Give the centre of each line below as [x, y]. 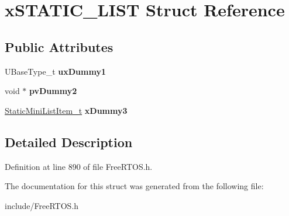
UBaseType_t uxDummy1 [55, 71]
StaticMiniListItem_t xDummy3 [66, 110]
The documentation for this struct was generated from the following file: [134, 186]
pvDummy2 [53, 91]
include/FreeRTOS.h [42, 205]
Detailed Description [69, 142]
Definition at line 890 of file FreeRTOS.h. [79, 166]
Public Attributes [59, 46]
